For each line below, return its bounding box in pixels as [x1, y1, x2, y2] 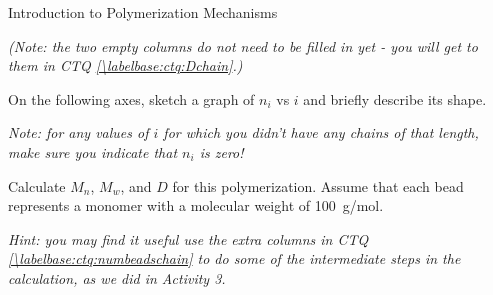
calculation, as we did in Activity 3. [8, 267, 226, 288]
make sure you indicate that [8, 141, 178, 162]
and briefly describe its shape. [303, 88, 487, 109]
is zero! [199, 141, 244, 162]
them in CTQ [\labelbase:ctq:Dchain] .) [8, 55, 243, 76]
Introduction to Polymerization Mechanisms [8, 2, 278, 22]
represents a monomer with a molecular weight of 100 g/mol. [8, 195, 384, 216]
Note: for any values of [8, 122, 149, 143]
